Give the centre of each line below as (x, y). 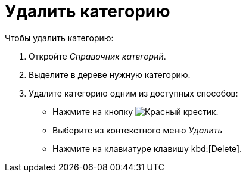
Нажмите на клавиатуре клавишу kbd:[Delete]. (147, 148)
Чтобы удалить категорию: (59, 38)
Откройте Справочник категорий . (97, 56)
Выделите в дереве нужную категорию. (110, 74)
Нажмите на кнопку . (136, 111)
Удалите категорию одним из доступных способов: (133, 93)
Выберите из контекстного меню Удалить (138, 130)
